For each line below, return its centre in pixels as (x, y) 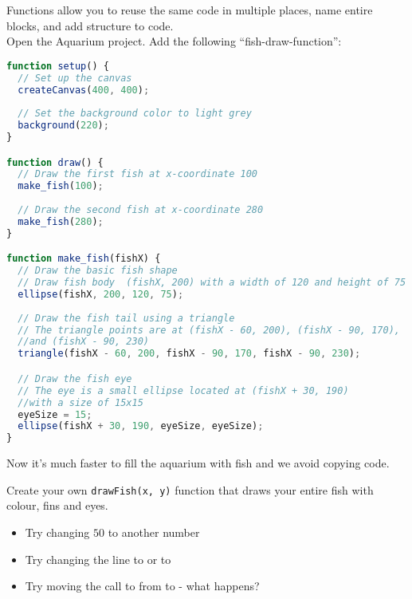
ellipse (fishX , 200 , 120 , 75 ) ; (101, 294)
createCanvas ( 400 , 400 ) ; (84, 90)
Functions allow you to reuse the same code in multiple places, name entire (190, 10)
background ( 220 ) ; (63, 126)
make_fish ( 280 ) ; (61, 221)
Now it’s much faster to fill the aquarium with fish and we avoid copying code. (198, 463)
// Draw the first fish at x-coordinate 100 (137, 174)
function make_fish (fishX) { (84, 259)
